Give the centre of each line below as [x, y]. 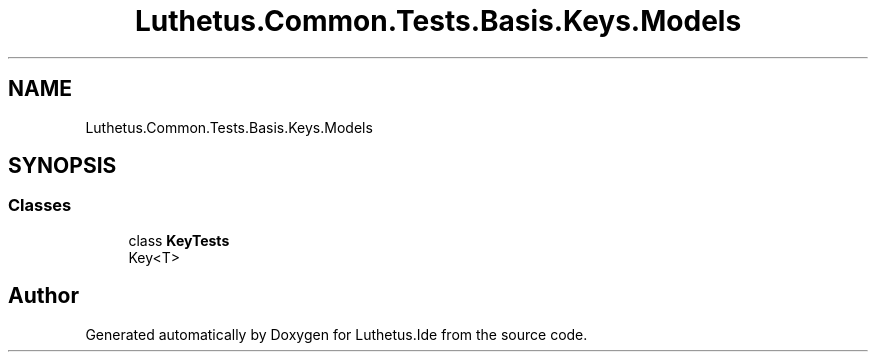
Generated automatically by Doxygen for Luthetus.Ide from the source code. [336, 334]
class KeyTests [179, 240]
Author [43, 296]
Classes [40, 205]
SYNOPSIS [62, 166]
